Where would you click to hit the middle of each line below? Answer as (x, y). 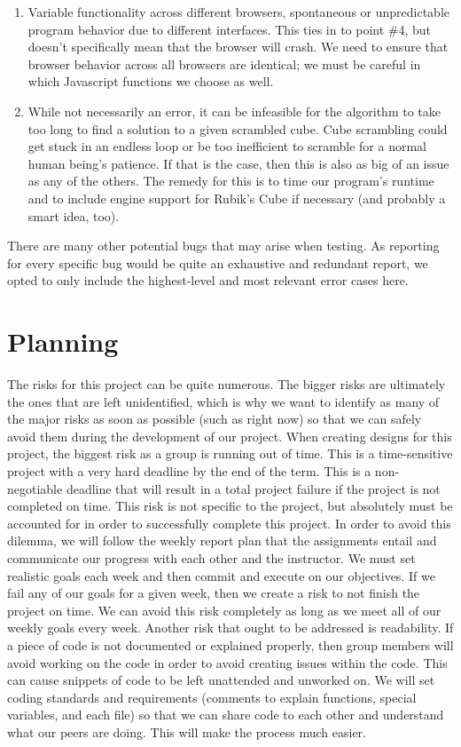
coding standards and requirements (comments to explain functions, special (212, 697)
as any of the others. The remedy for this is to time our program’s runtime (231, 181)
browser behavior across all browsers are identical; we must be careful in (224, 64)
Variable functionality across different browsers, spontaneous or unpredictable (239, 12)
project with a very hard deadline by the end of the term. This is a (189, 471)
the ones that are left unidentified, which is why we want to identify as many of (223, 401)
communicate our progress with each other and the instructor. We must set (211, 557)
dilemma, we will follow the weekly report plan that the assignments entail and (222, 540)
